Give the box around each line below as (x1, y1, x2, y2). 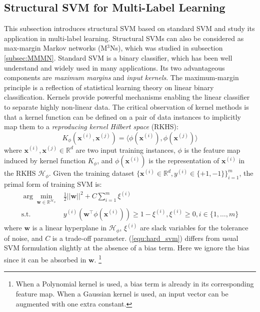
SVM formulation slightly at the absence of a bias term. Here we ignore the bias (4, 242, 249, 253)
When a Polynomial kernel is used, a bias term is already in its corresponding (15, 278, 254, 289)
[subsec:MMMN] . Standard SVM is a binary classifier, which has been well (4, 52, 232, 63)
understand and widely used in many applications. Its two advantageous (4, 62, 225, 73)
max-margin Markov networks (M (4, 43, 107, 53)
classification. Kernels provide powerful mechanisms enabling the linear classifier (4, 92, 250, 102)
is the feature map (184, 144, 240, 155)
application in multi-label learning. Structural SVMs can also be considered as (4, 33, 244, 43)
